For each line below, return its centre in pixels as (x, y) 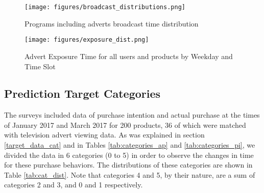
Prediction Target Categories (82, 93)
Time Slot (40, 66)
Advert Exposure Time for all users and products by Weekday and (129, 56)
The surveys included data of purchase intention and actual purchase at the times (132, 115)
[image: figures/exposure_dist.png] (87, 40)
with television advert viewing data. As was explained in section (104, 135)
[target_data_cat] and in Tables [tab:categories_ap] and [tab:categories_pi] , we (130, 145)
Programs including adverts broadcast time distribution (112, 23)
